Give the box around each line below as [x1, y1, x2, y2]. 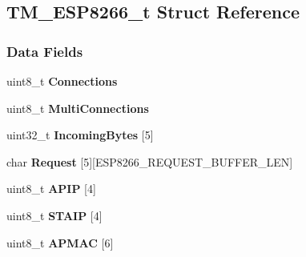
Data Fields [6, 41, 83, 61]
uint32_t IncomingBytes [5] [6, 126, 154, 143]
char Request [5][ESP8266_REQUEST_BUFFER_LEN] [6, 153, 293, 170]
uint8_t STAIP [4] [6, 207, 103, 223]
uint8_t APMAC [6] [6, 234, 114, 251]
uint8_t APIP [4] [6, 180, 96, 197]
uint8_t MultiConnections [6, 99, 149, 116]
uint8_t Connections [6, 73, 118, 89]
